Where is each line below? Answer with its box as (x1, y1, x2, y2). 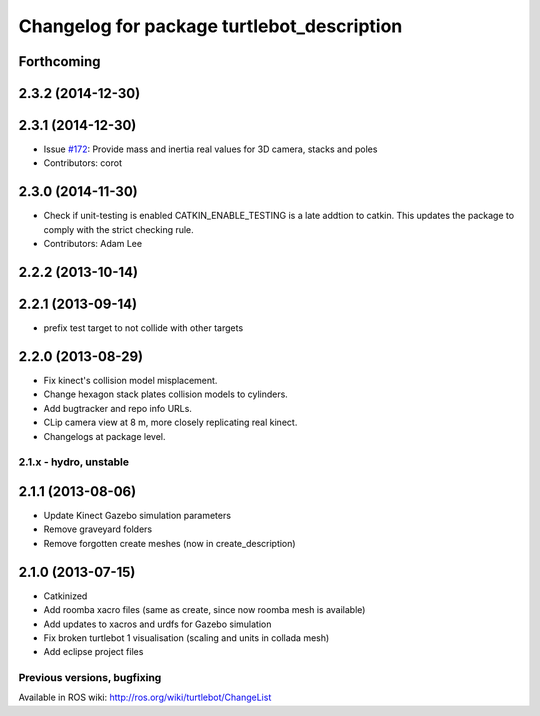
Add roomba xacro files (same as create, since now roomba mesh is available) (43, 604, 366, 616)
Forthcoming (18, 53, 101, 70)
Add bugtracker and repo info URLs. (43, 402, 192, 414)
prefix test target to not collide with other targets (43, 322, 244, 334)
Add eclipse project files (43, 646, 144, 658)
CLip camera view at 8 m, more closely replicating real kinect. (43, 416, 298, 429)
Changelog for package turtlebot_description (18, 15, 403, 37)
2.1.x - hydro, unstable (18, 455, 130, 469)
